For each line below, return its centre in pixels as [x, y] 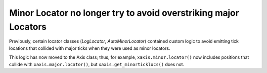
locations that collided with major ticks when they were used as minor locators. [90, 48]
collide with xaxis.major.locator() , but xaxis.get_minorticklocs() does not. [97, 64]
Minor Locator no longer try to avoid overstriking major [124, 13]
